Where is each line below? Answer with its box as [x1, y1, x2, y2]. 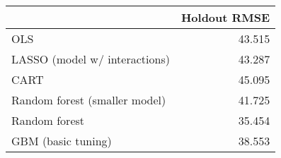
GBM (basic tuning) [11, 133, 112, 149]
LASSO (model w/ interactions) [11, 51, 170, 67]
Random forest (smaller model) [11, 92, 166, 108]
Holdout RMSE [180, 9, 270, 25]
